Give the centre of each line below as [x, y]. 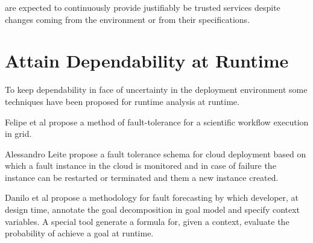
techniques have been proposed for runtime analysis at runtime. [122, 101]
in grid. [18, 134]
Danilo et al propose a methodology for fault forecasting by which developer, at [152, 197]
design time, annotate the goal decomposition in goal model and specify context [153, 210]
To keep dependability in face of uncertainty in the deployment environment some [156, 90]
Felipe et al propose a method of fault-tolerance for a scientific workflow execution [157, 121]
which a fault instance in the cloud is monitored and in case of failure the [141, 166]
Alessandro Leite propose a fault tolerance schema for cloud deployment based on [156, 153]
